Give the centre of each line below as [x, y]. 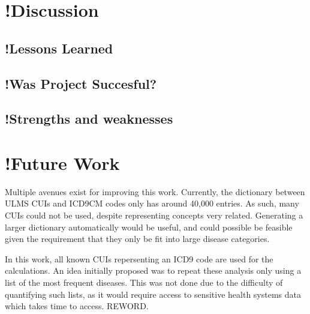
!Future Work [62, 162]
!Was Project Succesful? [81, 83]
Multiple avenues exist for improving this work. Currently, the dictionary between [155, 191]
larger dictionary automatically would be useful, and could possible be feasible [149, 227]
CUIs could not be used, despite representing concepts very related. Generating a [154, 215]
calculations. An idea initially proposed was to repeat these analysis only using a [153, 270]
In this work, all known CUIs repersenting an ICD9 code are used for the [139, 258]
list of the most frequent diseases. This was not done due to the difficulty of [144, 282]
